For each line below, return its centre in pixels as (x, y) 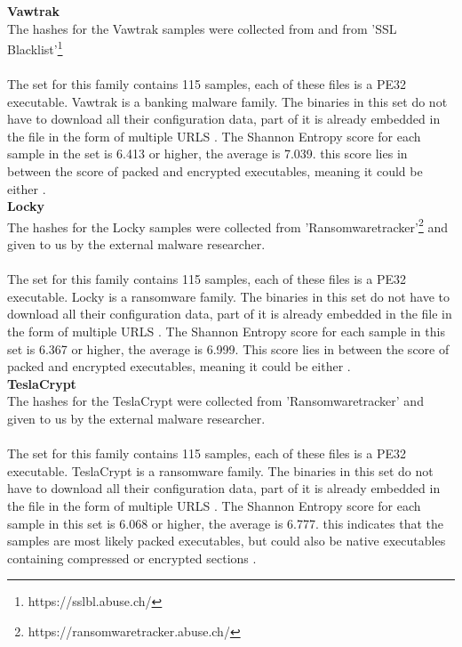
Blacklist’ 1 (35, 48)
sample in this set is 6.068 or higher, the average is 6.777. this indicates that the (226, 523)
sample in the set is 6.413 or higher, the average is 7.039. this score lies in (207, 154)
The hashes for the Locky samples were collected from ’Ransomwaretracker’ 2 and (228, 225)
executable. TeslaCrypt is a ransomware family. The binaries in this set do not (220, 470)
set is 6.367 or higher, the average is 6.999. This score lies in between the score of (228, 348)
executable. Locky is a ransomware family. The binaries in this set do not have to (229, 296)
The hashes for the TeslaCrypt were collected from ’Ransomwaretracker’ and (215, 401)
